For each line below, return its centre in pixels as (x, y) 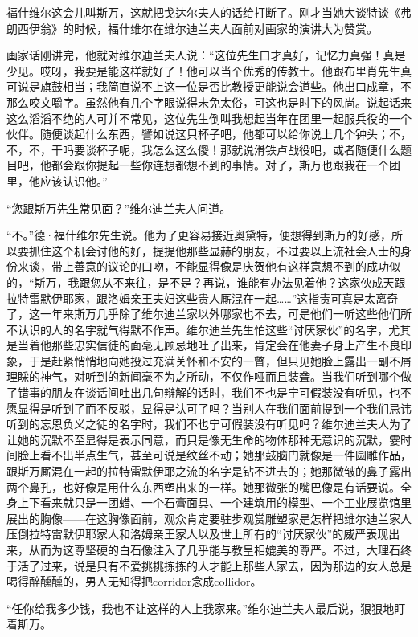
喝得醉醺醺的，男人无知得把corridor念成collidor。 (134, 581)
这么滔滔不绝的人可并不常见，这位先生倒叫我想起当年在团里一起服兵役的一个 (209, 118)
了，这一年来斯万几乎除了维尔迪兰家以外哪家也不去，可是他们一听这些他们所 (209, 314)
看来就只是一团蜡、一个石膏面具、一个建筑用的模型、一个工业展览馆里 (225, 502)
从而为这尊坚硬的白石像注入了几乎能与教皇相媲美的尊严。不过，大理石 (214, 549)
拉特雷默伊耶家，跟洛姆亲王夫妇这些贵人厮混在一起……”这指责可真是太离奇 (203, 298)
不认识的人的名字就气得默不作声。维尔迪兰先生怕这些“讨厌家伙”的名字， (198, 329)
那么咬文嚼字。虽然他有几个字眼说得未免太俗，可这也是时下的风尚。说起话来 (209, 102)
